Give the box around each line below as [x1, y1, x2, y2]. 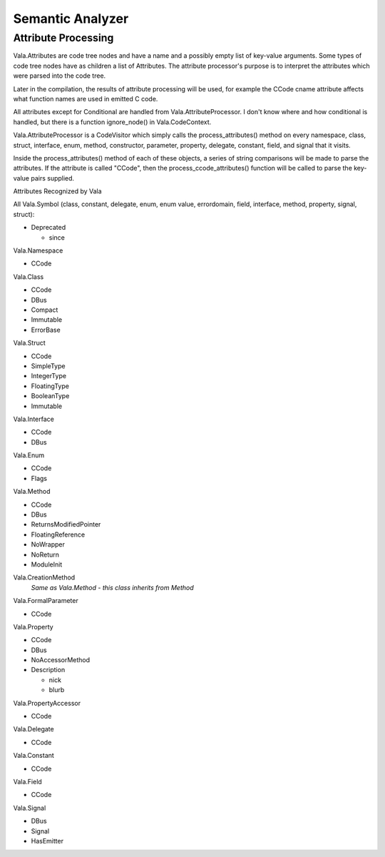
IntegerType [31, 372, 67, 380]
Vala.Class [13, 272, 44, 281]
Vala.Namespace [13, 246, 63, 255]
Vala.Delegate [13, 725, 54, 734]
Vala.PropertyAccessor [13, 699, 81, 707]
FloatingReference [31, 530, 86, 539]
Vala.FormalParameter [13, 597, 78, 605]
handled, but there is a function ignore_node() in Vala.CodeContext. [13, 118, 212, 126]
